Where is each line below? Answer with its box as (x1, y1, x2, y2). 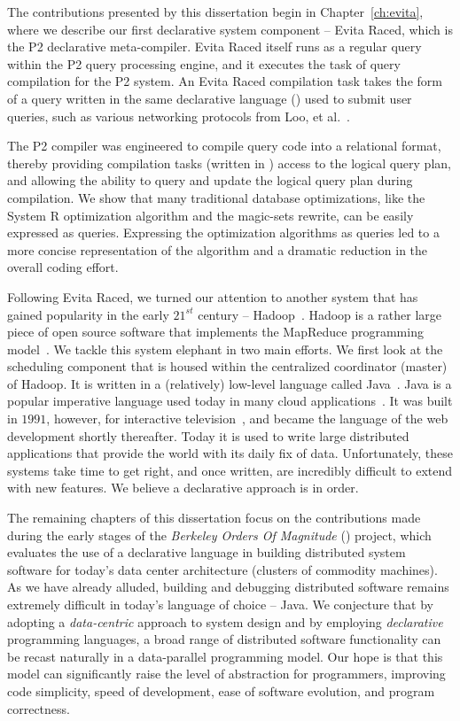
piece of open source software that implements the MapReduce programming (7, 322, 424, 341)
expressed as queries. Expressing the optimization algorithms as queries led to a (7, 223, 440, 242)
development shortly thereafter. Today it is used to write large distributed (7, 426, 409, 445)
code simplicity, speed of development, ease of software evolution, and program (7, 681, 435, 700)
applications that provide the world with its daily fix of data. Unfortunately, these (7, 444, 453, 462)
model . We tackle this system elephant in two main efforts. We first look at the (7, 339, 443, 358)
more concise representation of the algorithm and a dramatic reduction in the (7, 240, 428, 259)
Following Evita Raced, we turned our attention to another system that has (7, 287, 418, 306)
